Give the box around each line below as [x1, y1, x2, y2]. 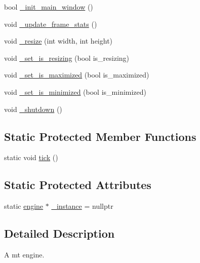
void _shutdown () [4, 103, 62, 114]
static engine [4, 201, 44, 211]
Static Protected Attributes [4, 177, 151, 193]
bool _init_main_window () [4, 2, 93, 12]
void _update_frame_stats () [4, 18, 97, 29]
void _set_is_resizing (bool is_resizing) [4, 52, 130, 63]
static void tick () [4, 152, 58, 163]
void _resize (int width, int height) [4, 35, 113, 46]
